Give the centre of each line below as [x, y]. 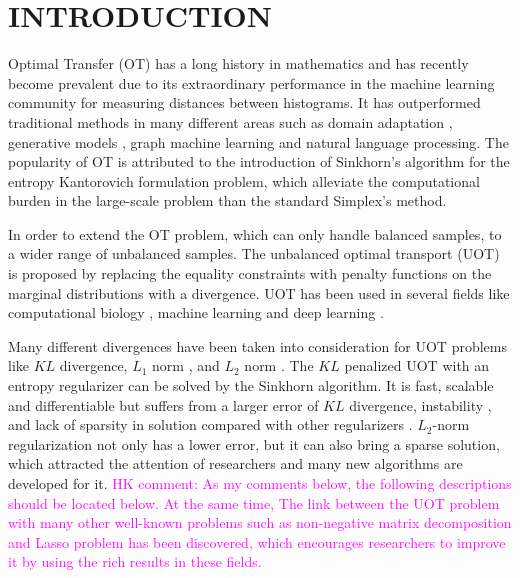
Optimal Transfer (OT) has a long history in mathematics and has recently [238, 63]
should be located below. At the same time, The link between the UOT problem [254, 502]
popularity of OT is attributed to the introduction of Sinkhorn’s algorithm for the [259, 161]
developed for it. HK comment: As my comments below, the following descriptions [260, 483]
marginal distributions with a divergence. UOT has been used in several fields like [259, 292]
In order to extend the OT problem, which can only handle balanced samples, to [255, 233]
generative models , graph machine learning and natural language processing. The [258, 141]
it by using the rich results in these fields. [135, 561]
